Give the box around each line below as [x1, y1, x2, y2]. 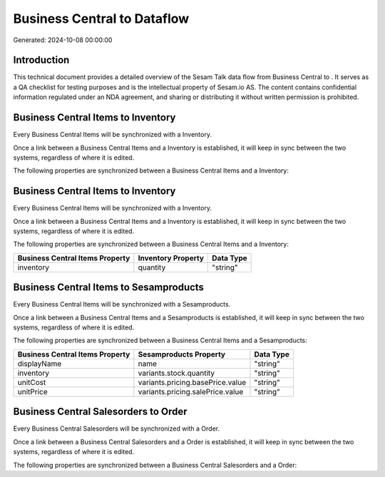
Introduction [13, 54, 70, 66]
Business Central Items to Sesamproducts [13, 282, 205, 294]
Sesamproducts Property [138, 349, 226, 359]
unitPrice [17, 386, 48, 396]
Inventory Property [138, 253, 205, 263]
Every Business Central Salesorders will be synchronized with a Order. [13, 424, 220, 433]
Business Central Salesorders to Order [13, 406, 188, 418]
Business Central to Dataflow [13, 11, 190, 26]
